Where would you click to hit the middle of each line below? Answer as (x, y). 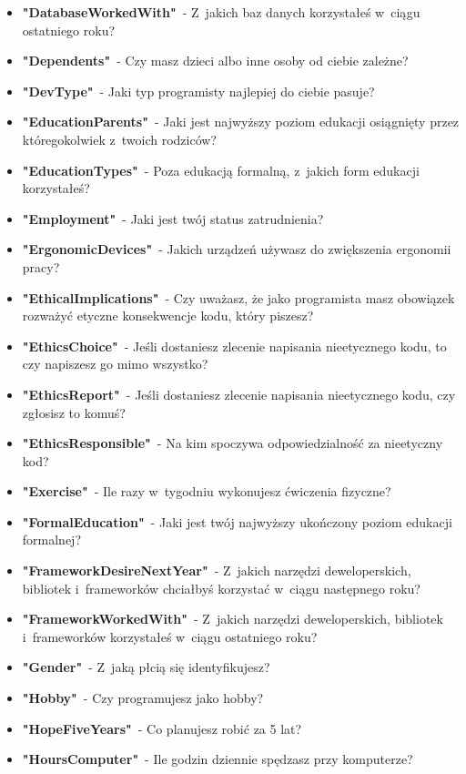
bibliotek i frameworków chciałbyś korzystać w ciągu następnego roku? (221, 588)
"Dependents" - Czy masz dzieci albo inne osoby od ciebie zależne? (215, 61)
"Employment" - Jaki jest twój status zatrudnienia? (173, 218)
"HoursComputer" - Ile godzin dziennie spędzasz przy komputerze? (218, 759)
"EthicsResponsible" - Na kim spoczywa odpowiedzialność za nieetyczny (233, 443)
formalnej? (52, 540)
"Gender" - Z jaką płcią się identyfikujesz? (146, 667)
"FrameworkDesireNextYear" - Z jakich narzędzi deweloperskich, (217, 570)
